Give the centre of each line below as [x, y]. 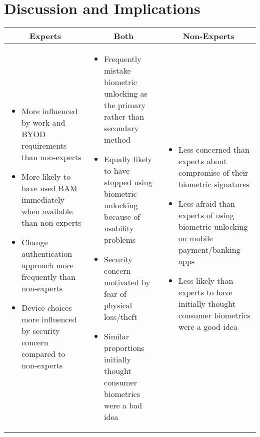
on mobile [196, 238]
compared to [43, 353]
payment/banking [209, 249]
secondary [121, 128]
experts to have [205, 292]
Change [35, 242]
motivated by [127, 282]
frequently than [48, 276]
